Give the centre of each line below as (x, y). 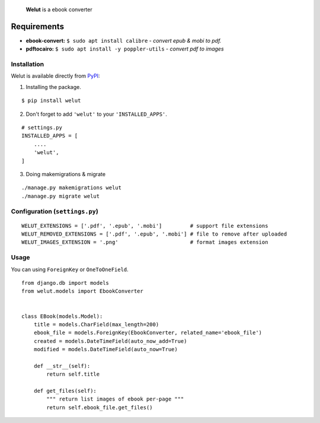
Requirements (38, 26)
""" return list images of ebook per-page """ (115, 399)
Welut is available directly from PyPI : (55, 76)
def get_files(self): (65, 391)
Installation (28, 64)
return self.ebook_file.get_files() (100, 407)
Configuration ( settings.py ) (55, 211)
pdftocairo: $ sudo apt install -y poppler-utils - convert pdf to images (125, 49)
